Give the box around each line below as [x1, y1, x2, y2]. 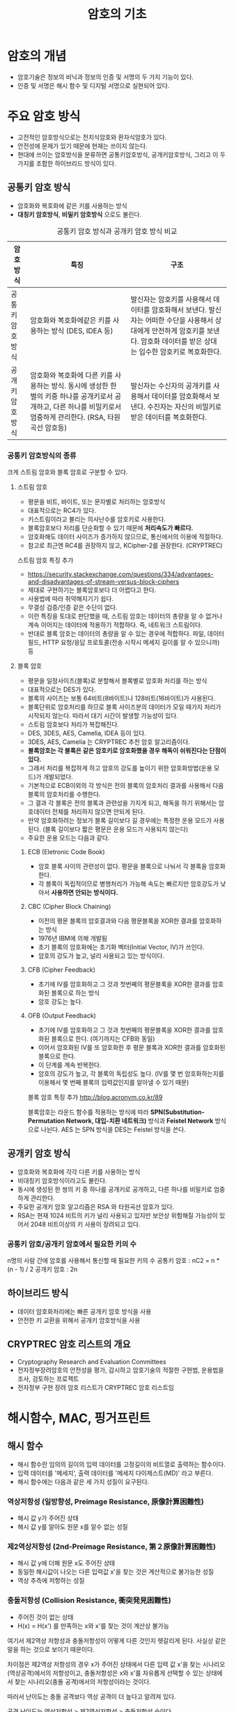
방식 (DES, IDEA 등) [51, 325, 114, 335]
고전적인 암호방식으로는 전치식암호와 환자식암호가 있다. [17, 133, 167, 141]
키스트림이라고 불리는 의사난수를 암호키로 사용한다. [27, 515, 166, 523]
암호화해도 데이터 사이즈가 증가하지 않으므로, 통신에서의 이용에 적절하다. [27, 532, 224, 541]
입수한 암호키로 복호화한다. [139, 346, 221, 356]
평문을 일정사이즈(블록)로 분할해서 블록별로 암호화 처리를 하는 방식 [27, 676, 208, 685]
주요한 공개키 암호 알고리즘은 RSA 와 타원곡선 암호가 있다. [17, 1202, 175, 1210]
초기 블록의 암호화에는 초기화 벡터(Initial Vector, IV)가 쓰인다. [38, 942, 205, 951]
